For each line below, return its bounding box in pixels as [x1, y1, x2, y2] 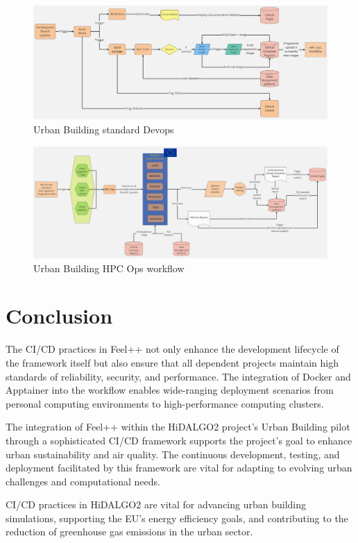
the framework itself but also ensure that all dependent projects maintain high [6, 355, 339, 369]
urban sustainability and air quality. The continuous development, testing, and [6, 446, 340, 461]
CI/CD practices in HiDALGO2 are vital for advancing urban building [6, 497, 307, 512]
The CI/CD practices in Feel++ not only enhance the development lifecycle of [6, 342, 339, 356]
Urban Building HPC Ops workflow [33, 260, 185, 275]
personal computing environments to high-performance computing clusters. [6, 396, 324, 410]
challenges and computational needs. [6, 474, 160, 488]
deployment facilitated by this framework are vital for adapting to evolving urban [6, 460, 352, 475]
